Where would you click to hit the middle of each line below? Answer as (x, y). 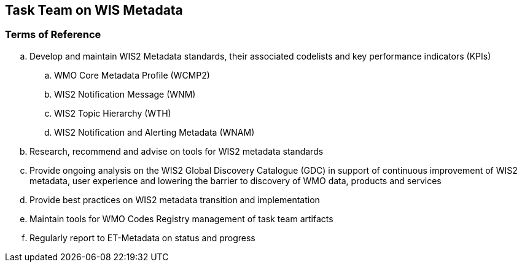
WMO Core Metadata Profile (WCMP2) (132, 75)
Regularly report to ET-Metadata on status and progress (142, 238)
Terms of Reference (53, 35)
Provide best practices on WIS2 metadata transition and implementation (175, 199)
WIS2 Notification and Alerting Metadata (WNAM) (154, 132)
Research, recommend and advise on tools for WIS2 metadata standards (177, 151)
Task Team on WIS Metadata (94, 10)
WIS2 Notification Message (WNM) (125, 94)
